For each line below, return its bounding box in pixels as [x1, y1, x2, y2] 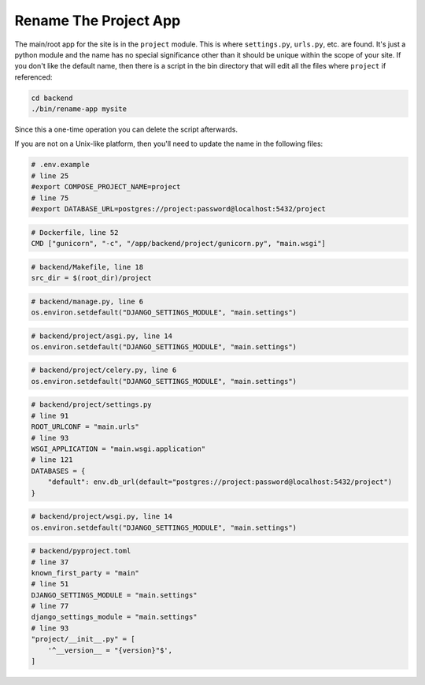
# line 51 [31, 579, 69, 589]
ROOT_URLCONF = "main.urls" [31, 423, 139, 431]
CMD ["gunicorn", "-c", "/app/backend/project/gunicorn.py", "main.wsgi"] [31, 239, 327, 248]
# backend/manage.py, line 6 [31, 296, 144, 306]
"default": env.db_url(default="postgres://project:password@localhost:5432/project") [47, 478, 393, 486]
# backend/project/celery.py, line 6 [31, 366, 177, 374]
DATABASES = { [31, 466, 86, 475]
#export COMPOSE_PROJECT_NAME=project [31, 182, 181, 192]
